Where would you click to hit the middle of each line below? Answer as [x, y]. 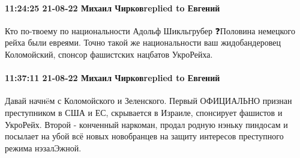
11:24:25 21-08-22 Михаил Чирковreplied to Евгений [112, 8]
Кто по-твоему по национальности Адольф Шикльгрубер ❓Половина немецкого [150, 30]
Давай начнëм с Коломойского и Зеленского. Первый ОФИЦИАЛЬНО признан [148, 101]
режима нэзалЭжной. [43, 147]
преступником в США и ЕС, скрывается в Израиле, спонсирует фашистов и [144, 112]
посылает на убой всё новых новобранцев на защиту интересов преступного [144, 136]
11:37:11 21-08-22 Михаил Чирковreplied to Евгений [112, 78]
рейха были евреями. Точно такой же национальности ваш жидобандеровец [143, 42]
